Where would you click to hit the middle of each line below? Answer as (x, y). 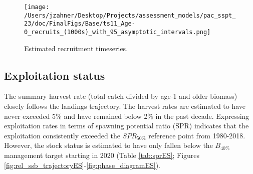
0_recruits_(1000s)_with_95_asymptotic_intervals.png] (117, 32)
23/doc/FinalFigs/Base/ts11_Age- (80, 24)
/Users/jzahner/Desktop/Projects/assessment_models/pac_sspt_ (130, 15)
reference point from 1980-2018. (197, 135)
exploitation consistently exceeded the (62, 135)
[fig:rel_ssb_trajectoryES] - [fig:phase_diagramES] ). (82, 165)
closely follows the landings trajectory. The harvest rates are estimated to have (125, 106)
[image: (37, 7)
